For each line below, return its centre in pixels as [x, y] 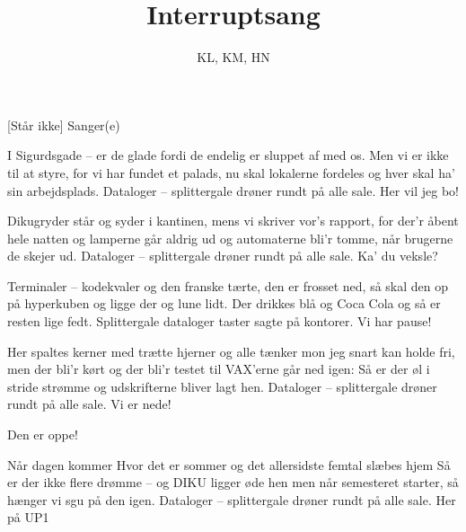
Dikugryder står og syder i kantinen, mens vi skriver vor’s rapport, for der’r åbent [233, 221]
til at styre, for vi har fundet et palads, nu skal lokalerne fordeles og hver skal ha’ [231, 172]
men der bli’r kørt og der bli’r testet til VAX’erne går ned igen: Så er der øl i [219, 369]
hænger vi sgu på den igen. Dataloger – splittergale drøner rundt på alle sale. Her [232, 499]
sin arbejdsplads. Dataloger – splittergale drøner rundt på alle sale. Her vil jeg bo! [233, 190]
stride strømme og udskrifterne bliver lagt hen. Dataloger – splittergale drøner [222, 386]
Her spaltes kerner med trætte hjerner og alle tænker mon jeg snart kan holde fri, [231, 351]
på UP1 [28, 517]
